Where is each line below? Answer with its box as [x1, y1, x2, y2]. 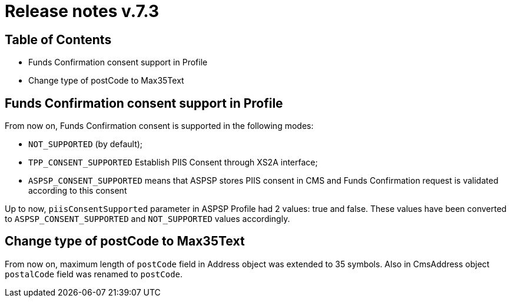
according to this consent [28, 185, 127, 196]
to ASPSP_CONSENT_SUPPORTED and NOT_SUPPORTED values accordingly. [5, 214, 290, 224]
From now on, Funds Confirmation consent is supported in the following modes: [5, 121, 314, 131]
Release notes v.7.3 [5, 1, 160, 21]
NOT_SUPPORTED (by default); [28, 139, 143, 150]
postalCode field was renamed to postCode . [5, 268, 183, 279]
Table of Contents [5, 32, 112, 47]
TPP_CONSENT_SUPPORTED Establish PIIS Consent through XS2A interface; [28, 157, 318, 168]
